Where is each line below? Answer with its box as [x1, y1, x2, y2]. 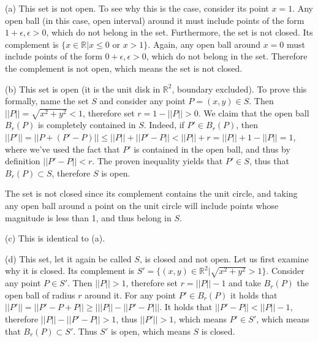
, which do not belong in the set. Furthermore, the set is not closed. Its [46, 26, 313, 39]
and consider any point [99, 94, 186, 107]
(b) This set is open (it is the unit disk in [5, 82, 161, 95]
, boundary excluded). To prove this [172, 82, 307, 95]
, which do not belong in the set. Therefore [146, 50, 308, 63]
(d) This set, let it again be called [5, 252, 132, 265]
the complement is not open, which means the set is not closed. [5, 61, 243, 74]
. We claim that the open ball [198, 106, 309, 119]
